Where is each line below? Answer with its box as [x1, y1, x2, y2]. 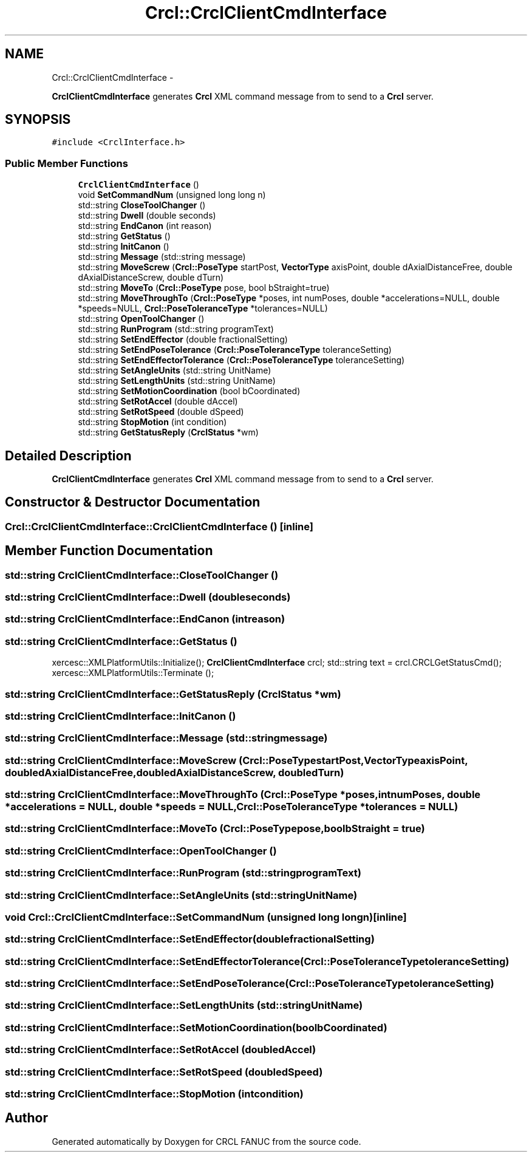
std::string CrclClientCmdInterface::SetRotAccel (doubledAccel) [5, 1043, 316, 1056]
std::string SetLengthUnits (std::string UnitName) [78, 375, 276, 386]
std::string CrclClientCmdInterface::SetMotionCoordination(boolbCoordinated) [5, 1021, 387, 1034]
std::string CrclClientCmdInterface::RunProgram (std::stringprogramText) [5, 867, 361, 879]
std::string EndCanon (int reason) [78, 220, 212, 231]
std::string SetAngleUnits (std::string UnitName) [78, 365, 271, 376]
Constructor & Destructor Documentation [5, 494, 261, 510]
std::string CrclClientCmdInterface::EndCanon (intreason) [5, 613, 285, 626]
